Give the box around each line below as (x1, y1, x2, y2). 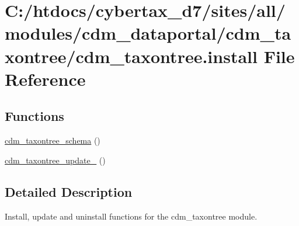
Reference (5, 67, 86, 91)
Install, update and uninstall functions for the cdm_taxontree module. (5, 210, 258, 222)
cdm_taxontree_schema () (5, 134, 100, 147)
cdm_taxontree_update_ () (5, 154, 106, 166)
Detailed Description (5, 182, 133, 200)
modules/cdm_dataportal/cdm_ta (5, 21, 291, 45)
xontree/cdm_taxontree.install (5, 44, 258, 68)
